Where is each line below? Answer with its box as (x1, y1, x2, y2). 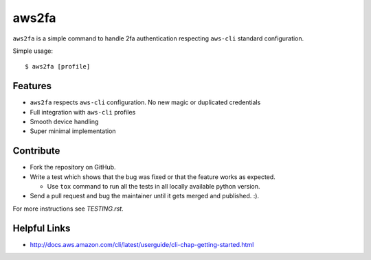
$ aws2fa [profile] (25, 62, 91, 71)
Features (12, 80, 52, 92)
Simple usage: (12, 47, 54, 55)
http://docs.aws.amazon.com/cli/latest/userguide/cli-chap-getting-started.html (30, 240, 254, 248)
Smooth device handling (30, 117, 99, 126)
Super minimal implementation (30, 127, 116, 135)
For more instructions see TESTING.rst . (12, 204, 124, 213)
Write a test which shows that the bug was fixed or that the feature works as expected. (30, 172, 276, 181)
